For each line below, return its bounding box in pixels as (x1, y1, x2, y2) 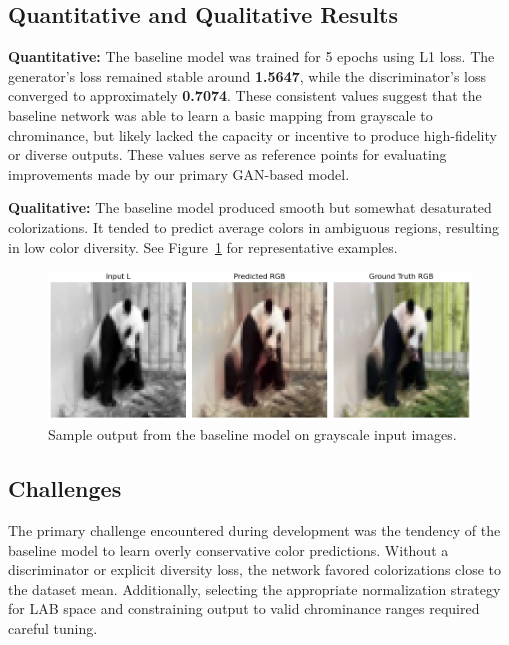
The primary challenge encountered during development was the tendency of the (8, 520, 501, 541)
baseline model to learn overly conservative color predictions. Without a (8, 539, 449, 560)
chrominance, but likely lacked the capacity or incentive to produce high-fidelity (8, 124, 497, 145)
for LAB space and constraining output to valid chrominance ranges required (8, 598, 480, 619)
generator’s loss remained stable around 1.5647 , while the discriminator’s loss (8, 65, 487, 86)
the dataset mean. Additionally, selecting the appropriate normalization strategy (8, 578, 501, 599)
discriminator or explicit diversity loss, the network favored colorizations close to (8, 559, 502, 580)
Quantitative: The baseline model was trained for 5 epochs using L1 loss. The (8, 46, 495, 67)
